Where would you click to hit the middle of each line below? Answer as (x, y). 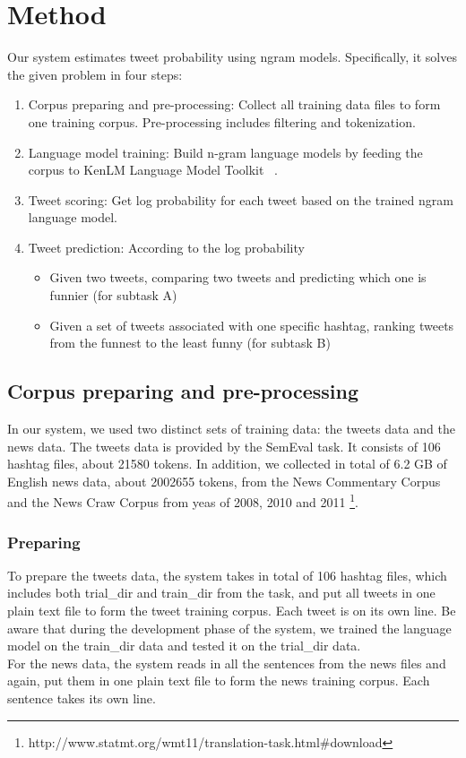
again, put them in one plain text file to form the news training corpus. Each (219, 680)
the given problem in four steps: (95, 74)
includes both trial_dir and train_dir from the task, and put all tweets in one (221, 593)
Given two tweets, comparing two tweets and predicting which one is (238, 277)
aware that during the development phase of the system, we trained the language (229, 628)
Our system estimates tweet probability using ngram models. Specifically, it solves (232, 57)
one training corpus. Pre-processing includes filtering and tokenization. (222, 121)
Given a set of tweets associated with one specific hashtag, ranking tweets (252, 325)
